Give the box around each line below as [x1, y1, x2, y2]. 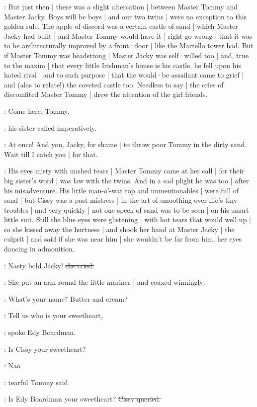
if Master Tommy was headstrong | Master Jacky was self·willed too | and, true [4, 50, 249, 60]
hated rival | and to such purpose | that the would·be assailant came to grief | [4, 70, 244, 80]
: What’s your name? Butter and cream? [4, 293, 128, 304]
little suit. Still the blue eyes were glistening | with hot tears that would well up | [4, 214, 251, 225]
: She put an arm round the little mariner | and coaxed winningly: [4, 277, 205, 287]
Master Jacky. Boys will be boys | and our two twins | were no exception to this [4, 11, 247, 21]
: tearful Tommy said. [4, 377, 70, 387]
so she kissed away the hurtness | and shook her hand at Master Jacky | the [4, 224, 235, 234]
